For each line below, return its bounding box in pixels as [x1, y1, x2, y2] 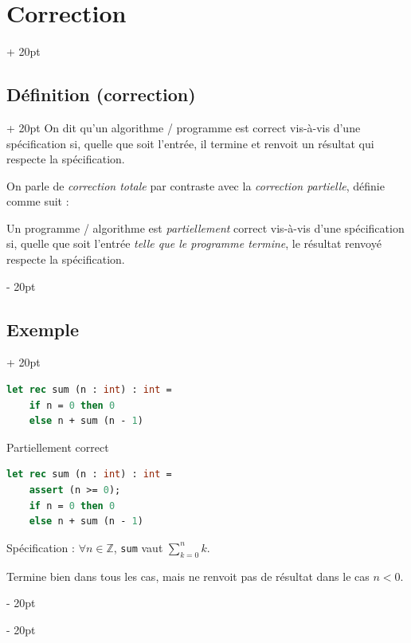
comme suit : [6, 193, 69, 210]
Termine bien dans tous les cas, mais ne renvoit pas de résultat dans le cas [6, 567, 370, 584]
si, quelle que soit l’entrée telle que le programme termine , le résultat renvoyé [6, 235, 382, 252]
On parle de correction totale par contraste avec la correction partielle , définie [6, 177, 385, 194]
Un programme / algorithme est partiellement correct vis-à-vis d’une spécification [6, 219, 405, 236]
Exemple [6, 316, 79, 341]
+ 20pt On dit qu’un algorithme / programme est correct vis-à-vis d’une [6, 119, 361, 135]
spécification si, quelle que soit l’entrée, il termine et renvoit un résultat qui [6, 135, 374, 151]
